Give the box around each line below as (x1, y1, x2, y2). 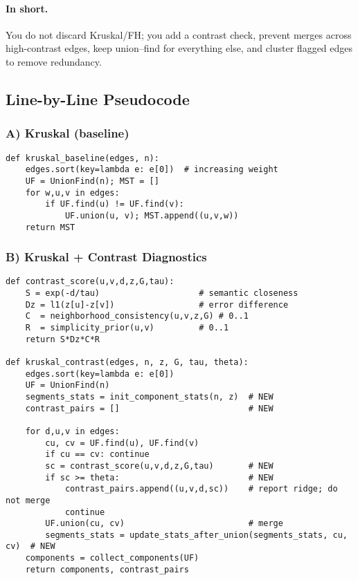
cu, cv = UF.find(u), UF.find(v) (45, 438, 199, 448)
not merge (6, 495, 51, 505)
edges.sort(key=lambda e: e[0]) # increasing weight (25, 165, 278, 175)
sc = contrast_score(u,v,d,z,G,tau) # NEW (45, 460, 274, 471)
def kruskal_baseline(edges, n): (6, 153, 159, 163)
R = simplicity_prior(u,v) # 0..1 (25, 323, 229, 333)
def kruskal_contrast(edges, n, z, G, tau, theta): (6, 357, 249, 367)
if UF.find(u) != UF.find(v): (45, 199, 184, 209)
